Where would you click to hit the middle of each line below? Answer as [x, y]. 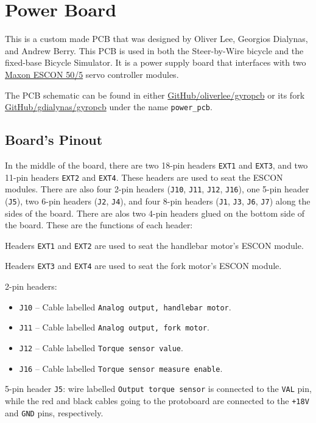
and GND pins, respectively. [54, 412]
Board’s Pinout [54, 140]
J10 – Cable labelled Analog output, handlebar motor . [125, 306]
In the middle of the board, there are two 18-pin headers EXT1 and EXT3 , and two [156, 165]
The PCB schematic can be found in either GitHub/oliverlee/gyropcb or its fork [155, 95]
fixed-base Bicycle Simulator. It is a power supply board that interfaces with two [156, 62]
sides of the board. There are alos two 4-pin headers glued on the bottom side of [155, 213]
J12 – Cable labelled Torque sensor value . [101, 347]
